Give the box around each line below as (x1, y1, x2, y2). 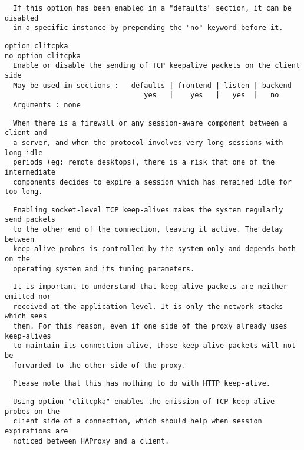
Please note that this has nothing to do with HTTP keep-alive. (13, 379, 271, 388)
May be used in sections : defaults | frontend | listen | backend (13, 81, 292, 90)
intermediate (5, 167, 55, 176)
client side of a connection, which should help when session (13, 417, 262, 426)
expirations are (5, 426, 68, 435)
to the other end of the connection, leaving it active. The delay (13, 225, 283, 234)
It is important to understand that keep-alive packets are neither (13, 283, 288, 291)
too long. (5, 188, 43, 196)
